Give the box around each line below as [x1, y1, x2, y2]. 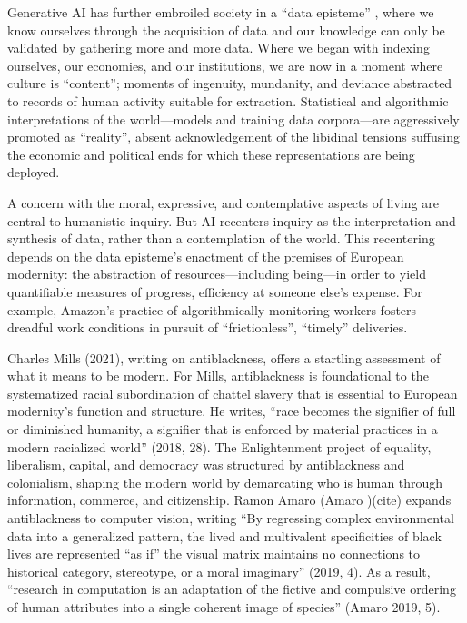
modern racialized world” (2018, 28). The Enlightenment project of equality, [7, 437, 432, 456]
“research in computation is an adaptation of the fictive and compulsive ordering [7, 579, 456, 598]
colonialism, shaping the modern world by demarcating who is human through [7, 472, 443, 491]
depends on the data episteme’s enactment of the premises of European [7, 246, 404, 265]
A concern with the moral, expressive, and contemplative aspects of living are [7, 193, 439, 212]
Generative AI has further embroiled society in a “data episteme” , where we [7, 3, 434, 21]
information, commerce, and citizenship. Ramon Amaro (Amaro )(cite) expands [7, 490, 452, 509]
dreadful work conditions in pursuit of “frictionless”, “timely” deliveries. [7, 318, 408, 337]
